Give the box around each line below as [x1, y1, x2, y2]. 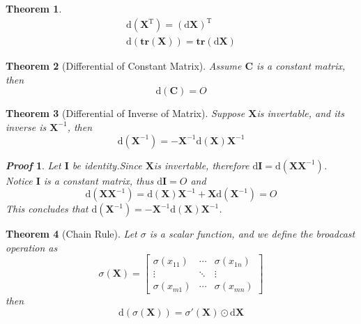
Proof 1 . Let [6, 157, 61, 172]
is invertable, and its [256, 106, 344, 121]
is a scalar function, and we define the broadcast [149, 226, 355, 241]
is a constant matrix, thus [43, 173, 154, 187]
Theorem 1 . [6, 1, 62, 15]
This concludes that [6, 201, 89, 216]
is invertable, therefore [153, 157, 249, 172]
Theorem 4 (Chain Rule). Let [6, 226, 137, 241]
